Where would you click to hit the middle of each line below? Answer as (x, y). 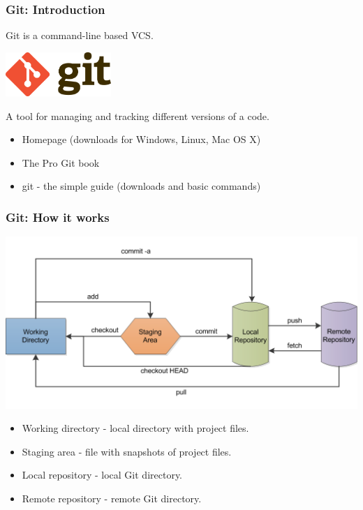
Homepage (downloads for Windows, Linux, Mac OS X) (141, 139)
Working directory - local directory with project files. (135, 428)
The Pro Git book (61, 162)
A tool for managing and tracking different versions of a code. (138, 115)
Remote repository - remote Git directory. (112, 498)
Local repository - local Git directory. (102, 475)
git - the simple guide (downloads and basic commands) (141, 186)
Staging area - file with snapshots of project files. (127, 451)
